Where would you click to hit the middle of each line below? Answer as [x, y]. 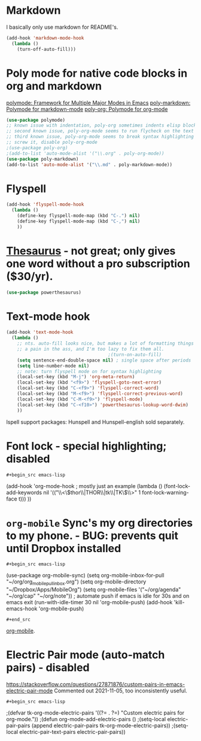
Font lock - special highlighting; [86, 446]
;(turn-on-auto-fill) [135, 354]
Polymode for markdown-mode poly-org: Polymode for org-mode [87, 109]
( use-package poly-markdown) [42, 159]
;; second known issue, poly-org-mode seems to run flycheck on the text [100, 131]
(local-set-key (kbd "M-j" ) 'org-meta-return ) [76, 377]
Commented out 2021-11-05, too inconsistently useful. [120, 691]
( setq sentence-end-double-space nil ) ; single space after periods [104, 360]
